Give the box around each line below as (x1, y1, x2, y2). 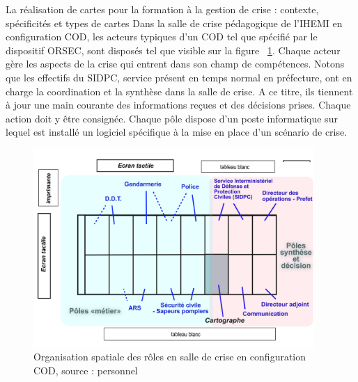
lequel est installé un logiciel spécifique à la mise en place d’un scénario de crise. (6, 125, 348, 139)
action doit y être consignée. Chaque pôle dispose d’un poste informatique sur (6, 111, 338, 125)
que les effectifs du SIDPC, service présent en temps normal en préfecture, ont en (6, 70, 352, 84)
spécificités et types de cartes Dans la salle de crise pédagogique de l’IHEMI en (6, 15, 343, 30)
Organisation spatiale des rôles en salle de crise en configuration (33, 349, 306, 364)
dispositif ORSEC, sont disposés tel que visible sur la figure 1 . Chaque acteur (6, 42, 341, 57)
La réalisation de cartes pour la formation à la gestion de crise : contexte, (6, 2, 319, 16)
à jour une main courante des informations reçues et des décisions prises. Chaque (6, 97, 351, 112)
